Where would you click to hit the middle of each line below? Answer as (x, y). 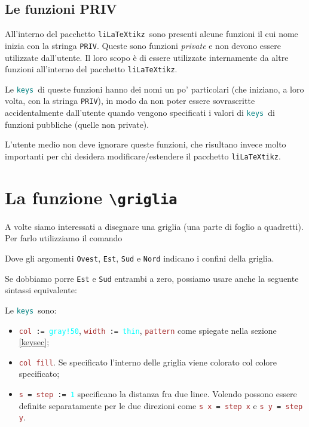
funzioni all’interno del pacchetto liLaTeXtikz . (91, 69)
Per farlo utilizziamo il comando (64, 238)
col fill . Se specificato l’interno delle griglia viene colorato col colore (148, 362)
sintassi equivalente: (41, 290)
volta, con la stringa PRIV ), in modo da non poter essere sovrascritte (130, 101)
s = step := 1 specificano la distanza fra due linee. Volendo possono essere (158, 394)
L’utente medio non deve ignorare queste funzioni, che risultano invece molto (146, 144)
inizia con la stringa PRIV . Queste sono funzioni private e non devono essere (143, 45)
